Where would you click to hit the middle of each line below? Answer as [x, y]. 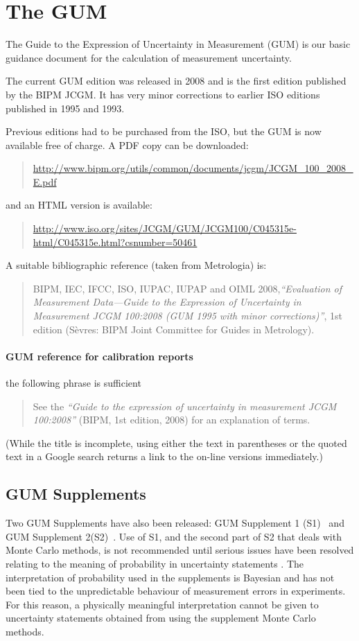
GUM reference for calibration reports [99, 356]
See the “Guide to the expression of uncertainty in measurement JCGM [185, 406]
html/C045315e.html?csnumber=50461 [115, 242]
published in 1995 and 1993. [65, 108]
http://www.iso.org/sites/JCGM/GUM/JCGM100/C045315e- [165, 228]
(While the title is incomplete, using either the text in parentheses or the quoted [176, 442]
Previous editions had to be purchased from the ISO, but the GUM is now [164, 131]
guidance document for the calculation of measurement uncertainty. [149, 57]
